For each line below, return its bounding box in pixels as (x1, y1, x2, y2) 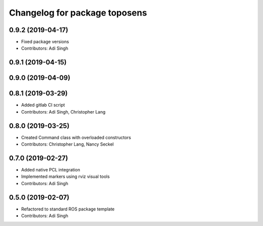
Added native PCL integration (21, 167, 80, 172)
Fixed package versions (21, 39, 69, 45)
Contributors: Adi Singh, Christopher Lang (21, 109, 106, 114)
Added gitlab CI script (21, 102, 65, 108)
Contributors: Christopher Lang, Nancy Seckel (21, 141, 114, 147)
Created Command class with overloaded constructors (21, 134, 131, 140)
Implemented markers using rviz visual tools (21, 173, 110, 180)
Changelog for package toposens (9, 7, 147, 18)
